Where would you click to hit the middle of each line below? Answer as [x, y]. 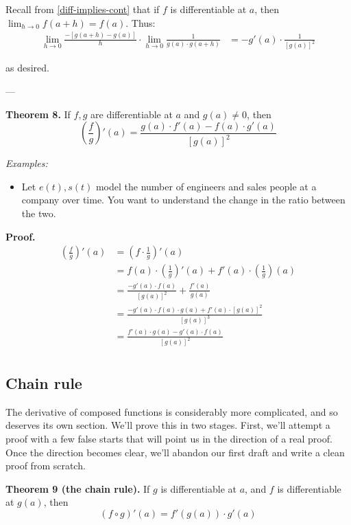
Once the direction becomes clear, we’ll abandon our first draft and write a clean [175, 452]
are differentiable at [132, 114]
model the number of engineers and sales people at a [206, 186]
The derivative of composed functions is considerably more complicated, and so [172, 411]
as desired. [27, 68]
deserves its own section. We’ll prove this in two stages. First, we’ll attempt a [168, 425]
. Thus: [141, 22]
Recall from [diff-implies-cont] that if [83, 9]
